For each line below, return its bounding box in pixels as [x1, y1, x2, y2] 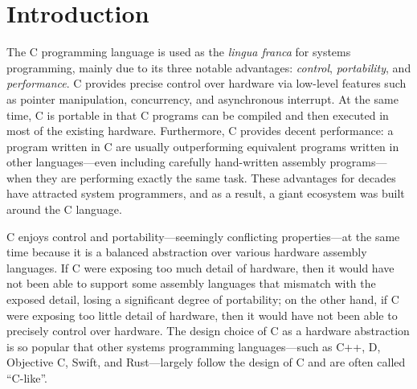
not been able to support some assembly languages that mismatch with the [6, 275, 376, 292]
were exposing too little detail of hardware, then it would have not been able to [6, 306, 398, 323]
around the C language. [6, 201, 122, 218]
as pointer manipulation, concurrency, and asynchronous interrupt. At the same [6, 90, 399, 107]
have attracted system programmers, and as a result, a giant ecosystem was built [6, 185, 405, 202]
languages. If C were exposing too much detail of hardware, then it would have [6, 259, 395, 276]
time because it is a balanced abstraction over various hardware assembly [6, 244, 367, 260]
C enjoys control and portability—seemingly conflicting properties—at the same [6, 227, 400, 244]
